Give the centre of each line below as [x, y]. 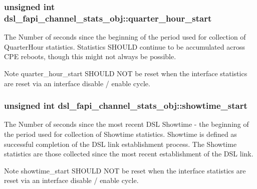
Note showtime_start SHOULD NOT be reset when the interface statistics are [125, 170]
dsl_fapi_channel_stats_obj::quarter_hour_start [108, 18]
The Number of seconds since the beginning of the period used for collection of [125, 37]
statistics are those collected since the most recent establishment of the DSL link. [129, 154]
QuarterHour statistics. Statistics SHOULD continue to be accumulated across [124, 46]
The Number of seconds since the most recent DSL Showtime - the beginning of [126, 124]
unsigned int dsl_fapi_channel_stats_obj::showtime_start [126, 106]
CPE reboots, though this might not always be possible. [90, 56]
